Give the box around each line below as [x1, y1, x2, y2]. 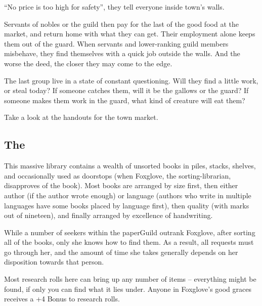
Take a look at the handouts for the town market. [4, 112, 158, 122]
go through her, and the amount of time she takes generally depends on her [4, 246, 238, 257]
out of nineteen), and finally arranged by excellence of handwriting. [4, 210, 213, 221]
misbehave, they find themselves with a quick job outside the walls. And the [4, 48, 240, 59]
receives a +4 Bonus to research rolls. [4, 293, 120, 304]
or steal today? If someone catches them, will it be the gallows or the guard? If [4, 85, 249, 96]
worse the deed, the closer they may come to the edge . [4, 58, 172, 68]
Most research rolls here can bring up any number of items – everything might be [4, 274, 256, 284]
